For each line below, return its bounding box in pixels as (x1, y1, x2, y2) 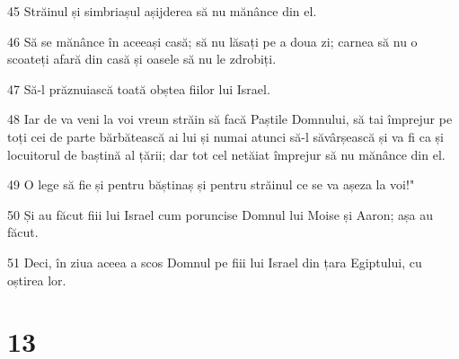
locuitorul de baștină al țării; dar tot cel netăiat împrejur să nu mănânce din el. (7, 144, 446, 163)
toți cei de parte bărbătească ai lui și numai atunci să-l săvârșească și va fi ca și (7, 127, 444, 145)
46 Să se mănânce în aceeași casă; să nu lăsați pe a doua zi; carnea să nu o (7, 31, 418, 50)
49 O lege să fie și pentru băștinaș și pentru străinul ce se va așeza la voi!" (7, 175, 415, 194)
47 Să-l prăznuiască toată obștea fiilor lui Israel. (7, 79, 270, 98)
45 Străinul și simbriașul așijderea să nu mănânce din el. (7, 2, 317, 20)
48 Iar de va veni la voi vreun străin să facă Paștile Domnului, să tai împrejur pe (7, 109, 453, 128)
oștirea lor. (7, 270, 66, 289)
